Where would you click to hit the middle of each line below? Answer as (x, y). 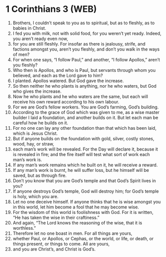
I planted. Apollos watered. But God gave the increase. (68, 81)
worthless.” (24, 228)
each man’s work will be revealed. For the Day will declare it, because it (85, 149)
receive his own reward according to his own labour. (66, 102)
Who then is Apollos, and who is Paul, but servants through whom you (84, 70)
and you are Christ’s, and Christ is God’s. (54, 249)
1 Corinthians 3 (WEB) (51, 9)
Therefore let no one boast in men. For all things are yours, (72, 233)
